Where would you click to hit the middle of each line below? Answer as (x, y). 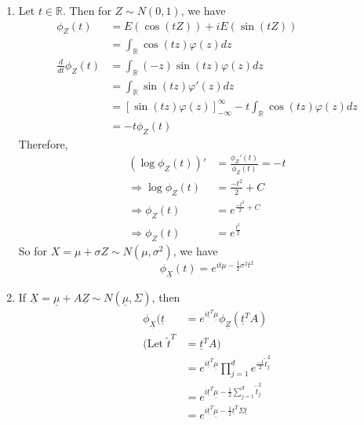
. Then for (87, 10)
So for (33, 250)
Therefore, (43, 143)
